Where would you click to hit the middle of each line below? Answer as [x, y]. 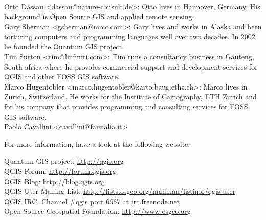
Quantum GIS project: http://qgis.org [64, 161]
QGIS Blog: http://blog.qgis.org [54, 181]
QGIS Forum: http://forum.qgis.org [60, 171]
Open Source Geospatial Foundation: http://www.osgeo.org [97, 211]
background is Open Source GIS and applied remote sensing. [99, 16]
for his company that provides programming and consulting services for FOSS [126, 106]
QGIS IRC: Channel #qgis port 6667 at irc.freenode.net [92, 201]
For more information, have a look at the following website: [97, 144]
